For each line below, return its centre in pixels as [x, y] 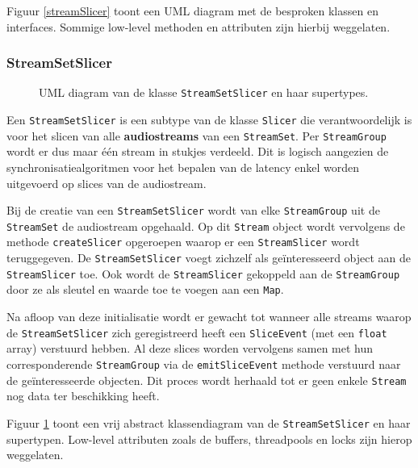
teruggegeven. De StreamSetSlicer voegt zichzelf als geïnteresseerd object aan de [209, 258]
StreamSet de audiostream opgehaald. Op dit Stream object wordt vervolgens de [206, 226]
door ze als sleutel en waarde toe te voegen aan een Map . [145, 289]
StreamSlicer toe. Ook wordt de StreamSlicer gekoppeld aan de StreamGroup [203, 273]
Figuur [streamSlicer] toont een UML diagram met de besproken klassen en [192, 10]
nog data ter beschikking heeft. [83, 396]
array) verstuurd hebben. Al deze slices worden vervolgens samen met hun [190, 348]
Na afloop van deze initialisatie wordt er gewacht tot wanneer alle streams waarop [209, 317]
